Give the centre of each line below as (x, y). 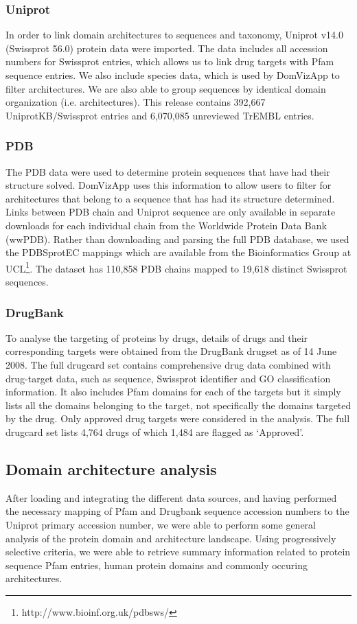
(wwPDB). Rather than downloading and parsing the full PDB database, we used (177, 239)
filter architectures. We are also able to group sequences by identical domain (166, 88)
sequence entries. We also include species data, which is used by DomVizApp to (173, 75)
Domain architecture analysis (111, 469)
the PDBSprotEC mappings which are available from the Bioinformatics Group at (178, 252)
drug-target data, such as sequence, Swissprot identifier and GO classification (168, 378)
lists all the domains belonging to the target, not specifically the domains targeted (178, 405)
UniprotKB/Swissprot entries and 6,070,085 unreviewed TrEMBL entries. (160, 115)
